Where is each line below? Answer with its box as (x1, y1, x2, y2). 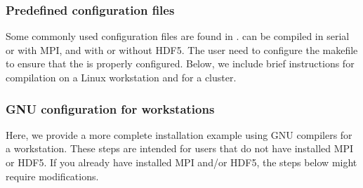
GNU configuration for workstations (6, 100, 215, 117)
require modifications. (6, 168, 99, 183)
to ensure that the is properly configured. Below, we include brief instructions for (6, 56, 355, 71)
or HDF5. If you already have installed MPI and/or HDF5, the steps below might (6, 155, 357, 169)
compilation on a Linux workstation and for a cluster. (6, 70, 237, 84)
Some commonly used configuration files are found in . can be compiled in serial (6, 29, 350, 43)
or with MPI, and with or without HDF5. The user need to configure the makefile (6, 42, 358, 57)
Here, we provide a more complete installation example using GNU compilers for (6, 127, 352, 142)
